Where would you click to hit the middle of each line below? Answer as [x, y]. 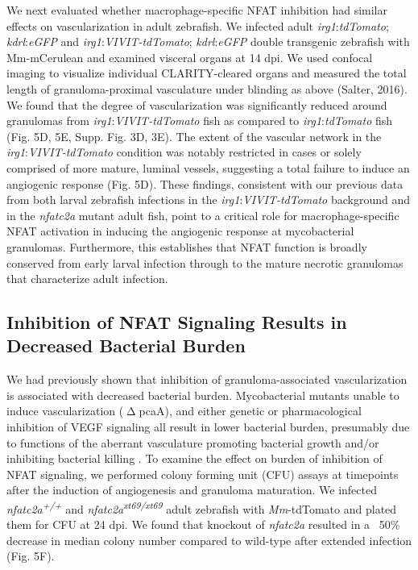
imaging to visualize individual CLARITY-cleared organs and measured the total [207, 73]
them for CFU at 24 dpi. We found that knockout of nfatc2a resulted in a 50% [203, 524]
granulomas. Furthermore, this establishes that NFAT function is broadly [187, 246]
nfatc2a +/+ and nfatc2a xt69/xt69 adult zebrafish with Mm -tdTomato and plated [202, 508]
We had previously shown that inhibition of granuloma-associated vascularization [207, 379]
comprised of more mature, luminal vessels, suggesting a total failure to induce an [208, 167]
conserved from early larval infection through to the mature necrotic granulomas [205, 262]
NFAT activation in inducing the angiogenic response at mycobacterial [180, 231]
